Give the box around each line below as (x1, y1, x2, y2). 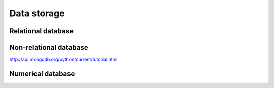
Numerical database (9, 69, 75, 78)
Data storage (9, 8, 65, 19)
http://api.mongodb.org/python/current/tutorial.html (9, 56, 118, 63)
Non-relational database (9, 43, 88, 52)
